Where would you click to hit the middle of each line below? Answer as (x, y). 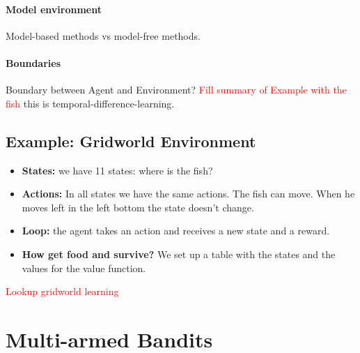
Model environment (54, 9)
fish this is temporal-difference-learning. (90, 103)
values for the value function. (84, 268)
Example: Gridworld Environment (131, 141)
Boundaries (33, 62)
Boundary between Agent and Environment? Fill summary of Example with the (176, 90)
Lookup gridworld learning (62, 291)
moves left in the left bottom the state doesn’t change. (138, 207)
